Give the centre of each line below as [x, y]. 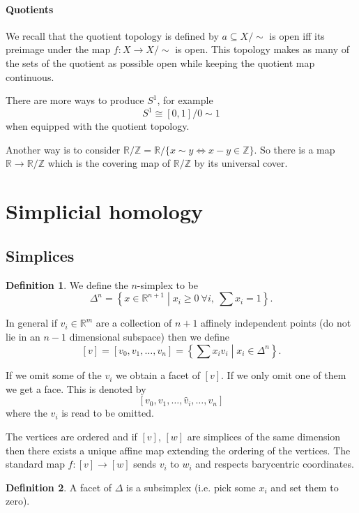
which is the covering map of [109, 163]
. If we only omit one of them [284, 375]
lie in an [23, 337]
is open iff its [297, 35]
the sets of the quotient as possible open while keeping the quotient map [160, 62]
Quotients [30, 9]
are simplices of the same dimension [264, 436]
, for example [185, 100]
